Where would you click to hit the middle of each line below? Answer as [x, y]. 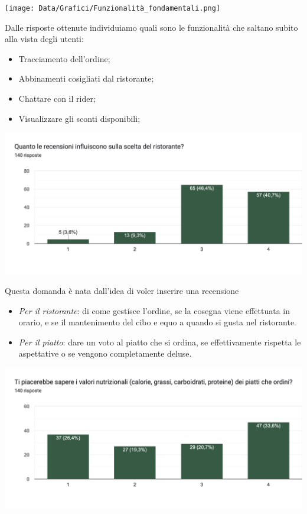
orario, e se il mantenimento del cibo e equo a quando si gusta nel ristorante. [158, 322]
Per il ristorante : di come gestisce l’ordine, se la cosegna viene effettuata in [154, 310]
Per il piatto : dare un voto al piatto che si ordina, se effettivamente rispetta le [160, 342]
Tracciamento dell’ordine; [64, 58]
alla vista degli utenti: [44, 39]
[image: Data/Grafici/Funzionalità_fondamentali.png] [113, 8]
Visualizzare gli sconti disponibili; [79, 118]
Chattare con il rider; [57, 98]
